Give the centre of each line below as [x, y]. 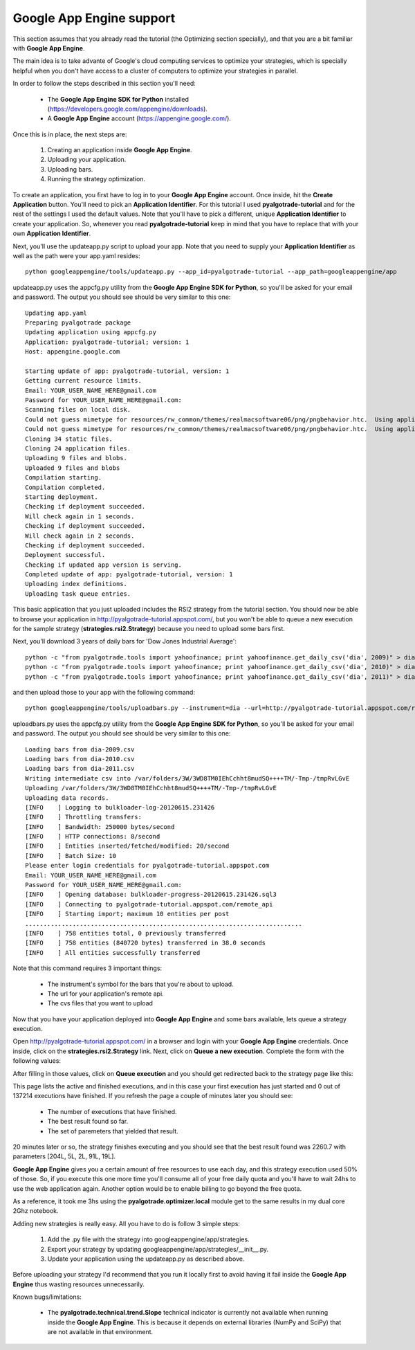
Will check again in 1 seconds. [80, 516]
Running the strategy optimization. [96, 179]
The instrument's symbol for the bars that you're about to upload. [141, 984]
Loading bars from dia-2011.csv [80, 769]
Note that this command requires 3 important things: [87, 968]
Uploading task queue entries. [78, 594]
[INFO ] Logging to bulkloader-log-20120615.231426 [120, 807]
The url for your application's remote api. [105, 994]
